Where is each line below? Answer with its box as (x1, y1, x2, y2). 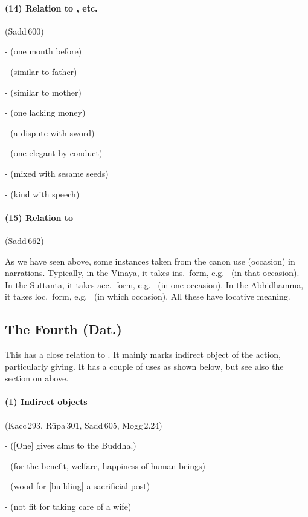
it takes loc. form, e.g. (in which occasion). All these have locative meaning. (5, 290, 290, 303)
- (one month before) (5, 45, 82, 58)
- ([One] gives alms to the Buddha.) (5, 439, 136, 452)
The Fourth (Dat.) (5, 320, 122, 338)
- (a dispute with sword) (5, 126, 95, 139)
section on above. (5, 372, 69, 384)
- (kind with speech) (5, 187, 80, 200)
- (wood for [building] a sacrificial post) (5, 479, 150, 492)
